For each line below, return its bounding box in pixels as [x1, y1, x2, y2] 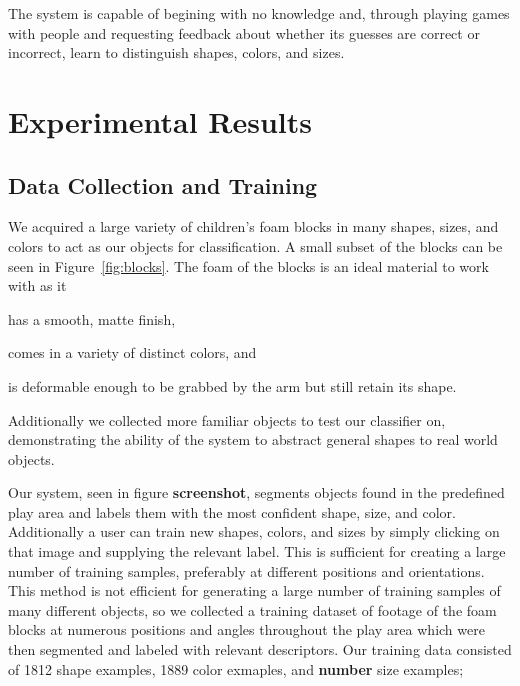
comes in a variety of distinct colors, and [8, 342, 257, 363]
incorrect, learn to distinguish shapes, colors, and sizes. [8, 42, 345, 63]
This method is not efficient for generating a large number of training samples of [8, 580, 501, 601]
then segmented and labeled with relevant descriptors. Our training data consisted [8, 639, 512, 660]
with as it [8, 275, 67, 296]
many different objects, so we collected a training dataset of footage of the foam [8, 599, 497, 620]
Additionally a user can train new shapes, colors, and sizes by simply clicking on [8, 521, 500, 542]
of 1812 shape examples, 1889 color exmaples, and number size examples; [8, 658, 464, 679]
